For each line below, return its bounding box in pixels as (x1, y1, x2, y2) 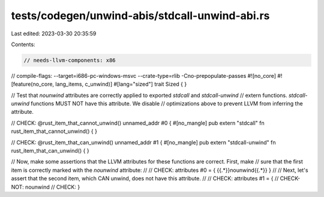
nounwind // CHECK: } (25, 183, 80, 190)
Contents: (11, 41, 35, 48)
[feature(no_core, (11, 81, 54, 88)
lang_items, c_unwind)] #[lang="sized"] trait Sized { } (55, 81, 187, 88)
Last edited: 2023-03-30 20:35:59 (11, 30, 97, 37)
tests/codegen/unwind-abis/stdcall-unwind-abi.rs (11, 9, 270, 22)
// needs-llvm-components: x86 (23, 57, 116, 63)
